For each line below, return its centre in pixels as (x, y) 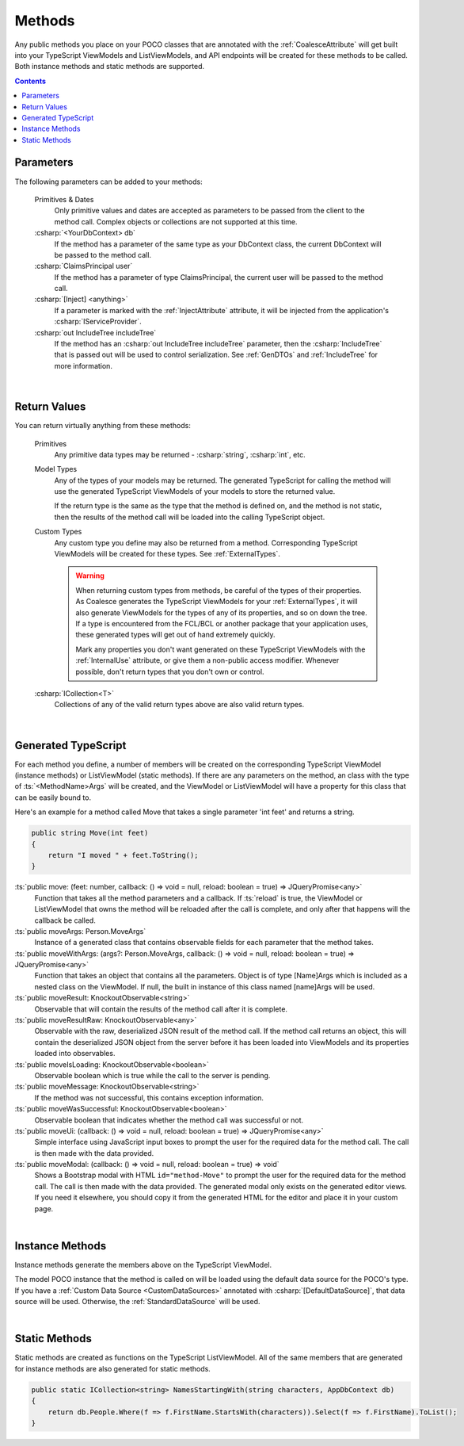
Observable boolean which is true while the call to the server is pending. (152, 1075)
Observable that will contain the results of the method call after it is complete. (161, 1009)
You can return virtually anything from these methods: (103, 426)
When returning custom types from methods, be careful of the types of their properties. (219, 590)
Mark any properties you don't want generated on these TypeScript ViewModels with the (221, 649)
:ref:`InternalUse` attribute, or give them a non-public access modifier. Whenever (207, 660)
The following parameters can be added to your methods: (108, 182)
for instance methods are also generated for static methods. (113, 1368)
